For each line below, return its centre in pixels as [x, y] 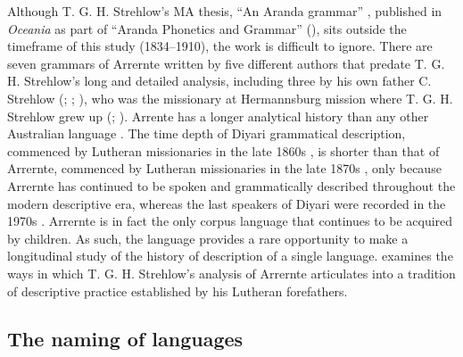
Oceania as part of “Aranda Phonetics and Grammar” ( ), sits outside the [207, 28]
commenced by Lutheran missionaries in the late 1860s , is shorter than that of [223, 150]
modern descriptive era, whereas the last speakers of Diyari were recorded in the [227, 203]
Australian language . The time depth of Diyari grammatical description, [207, 133]
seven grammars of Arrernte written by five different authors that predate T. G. [226, 63]
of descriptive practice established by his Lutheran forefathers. [178, 291]
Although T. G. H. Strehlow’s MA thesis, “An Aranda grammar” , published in [225, 11]
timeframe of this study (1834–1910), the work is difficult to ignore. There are [220, 46]
